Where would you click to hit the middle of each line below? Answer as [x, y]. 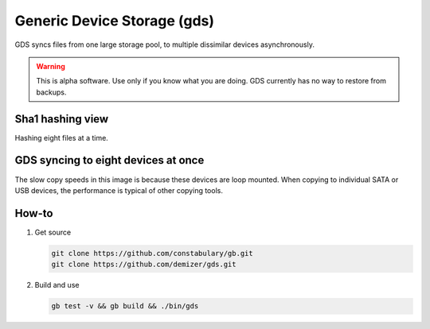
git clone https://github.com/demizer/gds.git [144, 265]
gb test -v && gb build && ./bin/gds [125, 306]
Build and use [57, 285]
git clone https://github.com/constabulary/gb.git [152, 253]
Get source [53, 232]
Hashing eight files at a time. [62, 137]
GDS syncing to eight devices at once [109, 160]
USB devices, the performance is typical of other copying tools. [119, 190]
